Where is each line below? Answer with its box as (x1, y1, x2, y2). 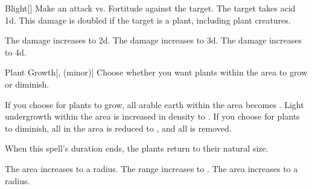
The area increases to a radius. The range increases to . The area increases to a (5, 162, 298, 175)
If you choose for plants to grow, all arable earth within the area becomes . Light (5, 98, 304, 111)
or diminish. (5, 77, 49, 90)
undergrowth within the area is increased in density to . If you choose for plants (5, 110, 300, 123)
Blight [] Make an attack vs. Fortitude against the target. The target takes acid (5, 2, 296, 14)
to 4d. (5, 45, 27, 58)
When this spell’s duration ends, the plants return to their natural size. (5, 142, 269, 155)
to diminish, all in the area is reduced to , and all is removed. (5, 121, 232, 134)
